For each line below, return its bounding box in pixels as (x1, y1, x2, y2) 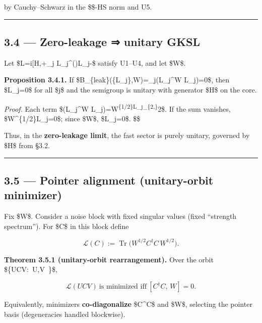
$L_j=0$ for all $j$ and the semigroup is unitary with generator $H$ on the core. (4, 84, 257, 95)
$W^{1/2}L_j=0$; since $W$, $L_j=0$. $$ (4, 113, 141, 123)
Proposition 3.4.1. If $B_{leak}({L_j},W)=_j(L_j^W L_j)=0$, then (4, 74, 230, 85)
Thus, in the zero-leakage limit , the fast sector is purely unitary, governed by (4, 130, 250, 141)
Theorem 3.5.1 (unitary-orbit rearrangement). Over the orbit (4, 254, 214, 264)
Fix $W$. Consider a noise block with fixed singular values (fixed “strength (4, 211, 237, 221)
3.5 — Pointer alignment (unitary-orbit (4, 172, 214, 188)
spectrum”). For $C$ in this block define (4, 220, 129, 231)
